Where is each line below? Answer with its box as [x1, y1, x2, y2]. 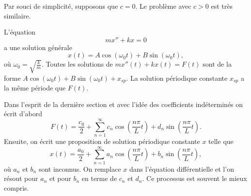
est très [211, 1, 233, 11]
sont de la [203, 59, 232, 69]
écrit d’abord [4, 108, 43, 119]
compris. [4, 182, 29, 193]
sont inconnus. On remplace [38, 163, 121, 174]
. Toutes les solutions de [41, 59, 113, 69]
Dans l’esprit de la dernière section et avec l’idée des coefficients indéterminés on [4, 99, 243, 109]
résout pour [4, 173, 38, 183]
